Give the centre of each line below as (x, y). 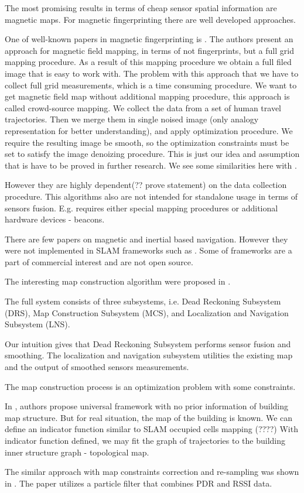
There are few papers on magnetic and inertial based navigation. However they (146, 239)
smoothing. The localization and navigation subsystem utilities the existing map (149, 355)
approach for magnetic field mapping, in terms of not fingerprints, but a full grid (149, 50)
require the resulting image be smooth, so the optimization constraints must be (147, 142)
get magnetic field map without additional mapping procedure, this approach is (147, 96)
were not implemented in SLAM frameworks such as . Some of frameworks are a (148, 250)
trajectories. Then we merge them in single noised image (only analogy (132, 119)
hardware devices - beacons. (55, 219)
